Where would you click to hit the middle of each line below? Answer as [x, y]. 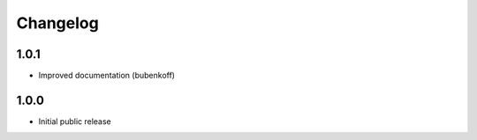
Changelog [57, 23]
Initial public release [75, 121]
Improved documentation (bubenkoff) [107, 76]
